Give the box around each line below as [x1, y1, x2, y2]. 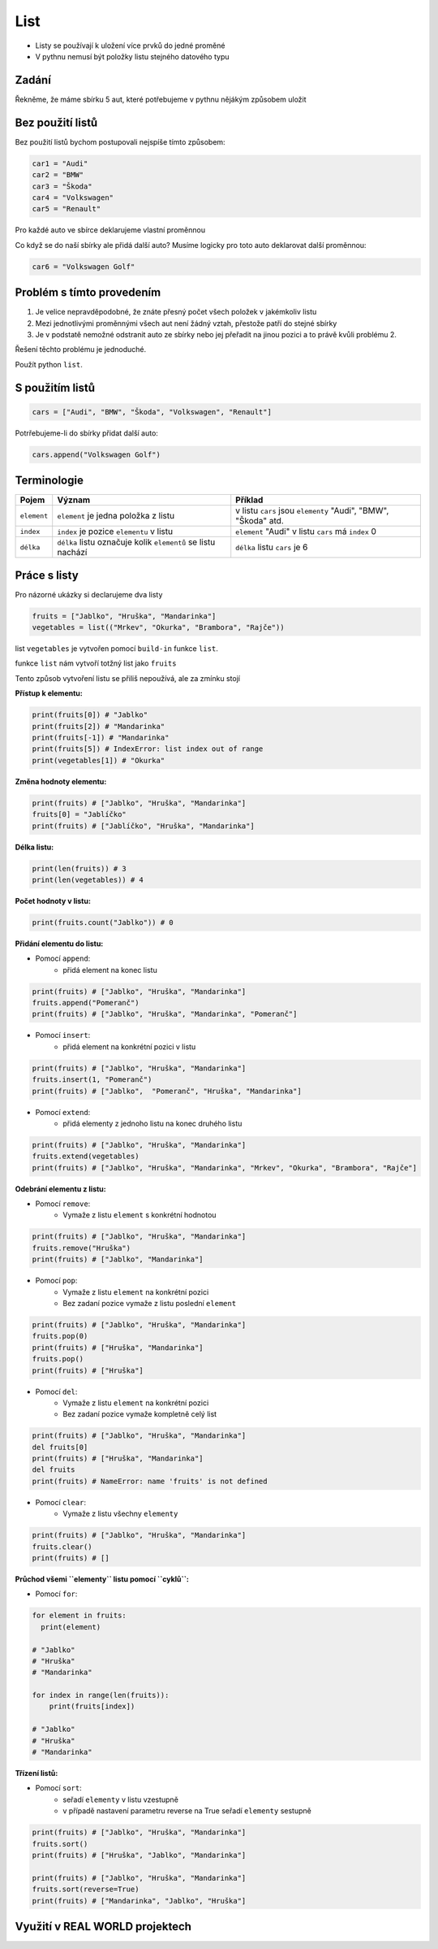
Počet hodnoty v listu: [15, 896, 91, 905]
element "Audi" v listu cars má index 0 [235, 526, 377, 537]
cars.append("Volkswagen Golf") [32, 449, 161, 459]
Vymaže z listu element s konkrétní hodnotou [62, 1210, 217, 1220]
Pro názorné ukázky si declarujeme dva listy [15, 589, 163, 599]
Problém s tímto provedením [15, 285, 161, 300]
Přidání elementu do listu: [15, 939, 104, 948]
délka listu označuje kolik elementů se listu [57, 536, 216, 548]
